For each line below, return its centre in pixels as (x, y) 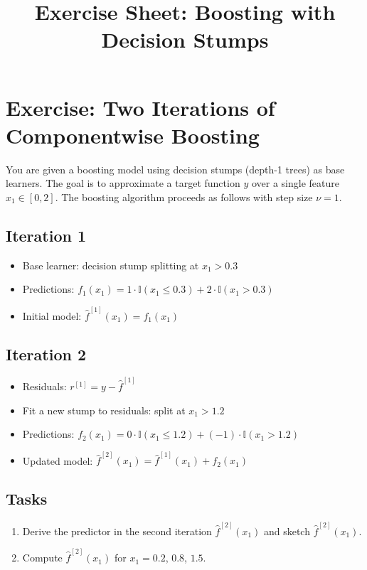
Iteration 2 (46, 354)
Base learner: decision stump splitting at (111, 265)
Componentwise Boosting (133, 135)
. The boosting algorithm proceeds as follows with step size (184, 197)
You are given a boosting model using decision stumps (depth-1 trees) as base (175, 169)
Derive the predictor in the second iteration (117, 531)
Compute (42, 558)
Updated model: (58, 460)
